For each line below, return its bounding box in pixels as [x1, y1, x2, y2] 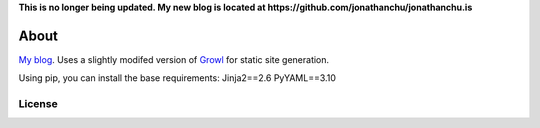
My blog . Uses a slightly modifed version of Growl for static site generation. [18, 53, 330, 65]
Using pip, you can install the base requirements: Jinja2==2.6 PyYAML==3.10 [18, 72, 337, 84]
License [18, 97, 59, 111]
